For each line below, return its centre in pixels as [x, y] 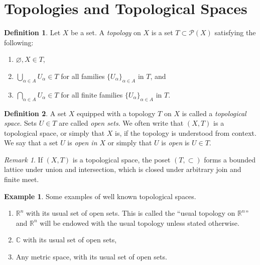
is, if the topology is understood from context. [186, 132]
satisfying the [235, 32]
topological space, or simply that [54, 132]
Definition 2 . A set [35, 113]
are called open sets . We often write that [121, 123]
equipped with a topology [116, 113]
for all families [83, 76]
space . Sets [21, 123]
